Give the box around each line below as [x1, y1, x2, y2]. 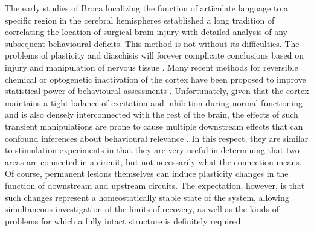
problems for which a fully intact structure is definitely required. [5, 214, 243, 227]
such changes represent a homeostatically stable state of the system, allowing [5, 191, 289, 203]
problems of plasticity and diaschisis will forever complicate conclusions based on [5, 49, 304, 62]
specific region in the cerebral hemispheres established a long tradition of [5, 13, 275, 26]
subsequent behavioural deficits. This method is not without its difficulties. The [5, 37, 300, 49]
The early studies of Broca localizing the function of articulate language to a [5, 2, 289, 14]
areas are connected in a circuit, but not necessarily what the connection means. [5, 155, 302, 168]
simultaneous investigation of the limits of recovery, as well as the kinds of [5, 203, 280, 215]
